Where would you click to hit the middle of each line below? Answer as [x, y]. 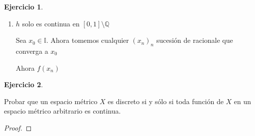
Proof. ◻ [18, 127]
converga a [32, 51]
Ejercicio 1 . [24, 6]
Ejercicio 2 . [24, 84]
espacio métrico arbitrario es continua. [63, 111]
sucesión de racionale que [194, 40]
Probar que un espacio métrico [51, 101]
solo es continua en [51, 23]
